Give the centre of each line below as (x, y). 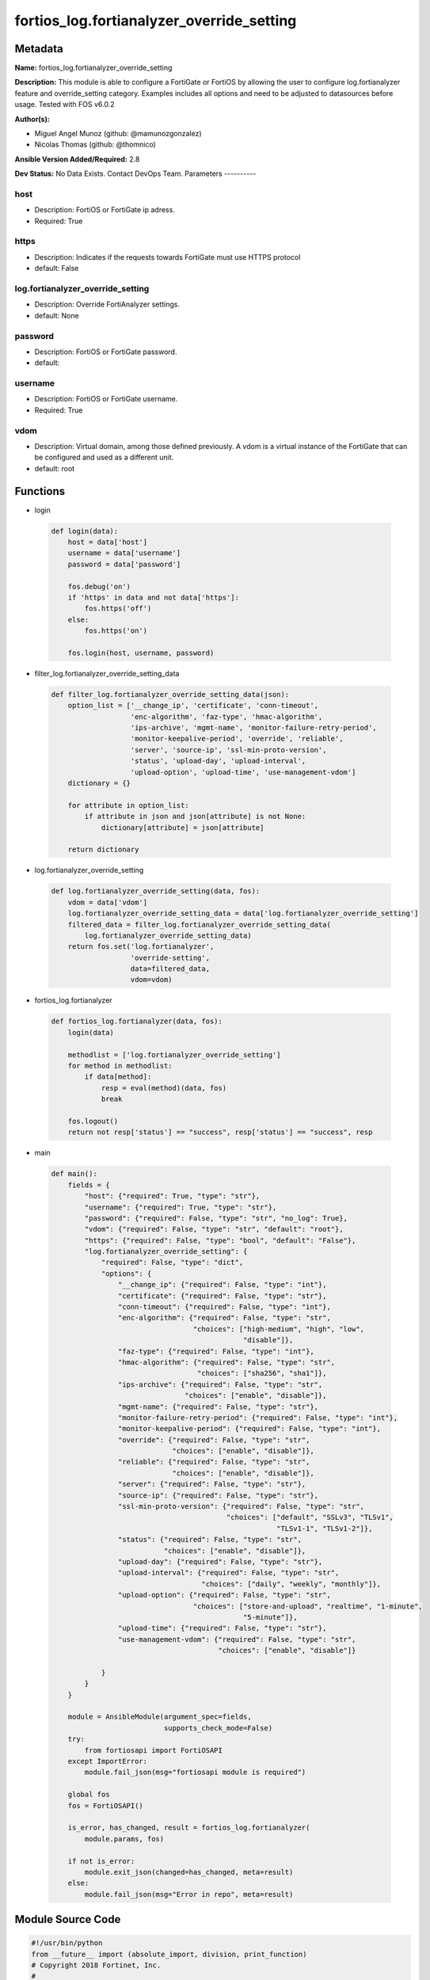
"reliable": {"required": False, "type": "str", (214, 1462)
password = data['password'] (124, 564)
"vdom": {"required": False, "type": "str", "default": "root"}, (214, 1229)
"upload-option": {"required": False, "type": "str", (225, 1595)
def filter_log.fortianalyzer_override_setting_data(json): (170, 694)
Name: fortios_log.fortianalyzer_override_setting (93, 68)
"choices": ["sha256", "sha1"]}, (262, 1373)
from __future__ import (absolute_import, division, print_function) (169, 1954)
